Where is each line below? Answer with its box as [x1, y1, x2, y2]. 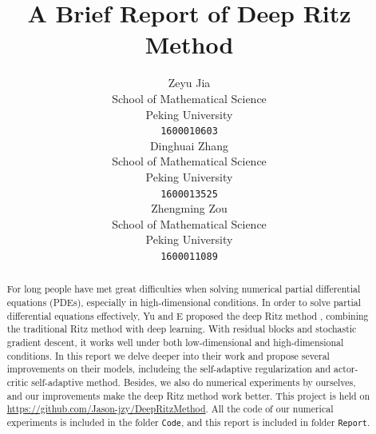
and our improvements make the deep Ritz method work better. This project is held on [6, 388, 370, 402]
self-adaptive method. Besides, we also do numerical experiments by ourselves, [31, 376, 356, 389]
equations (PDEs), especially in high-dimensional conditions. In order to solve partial [6, 296, 362, 309]
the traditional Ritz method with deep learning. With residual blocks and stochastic [6, 322, 357, 336]
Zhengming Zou [151, 200, 228, 217]
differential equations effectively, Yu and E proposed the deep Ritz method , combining [6, 309, 369, 322]
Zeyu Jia [168, 74, 211, 91]
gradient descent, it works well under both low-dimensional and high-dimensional [6, 336, 344, 349]
